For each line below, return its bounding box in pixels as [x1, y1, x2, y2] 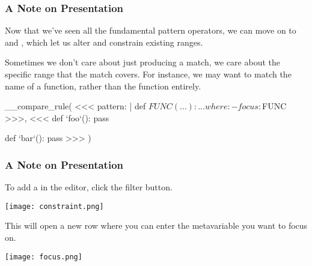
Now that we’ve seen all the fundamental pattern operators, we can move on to [5, 24, 296, 37]
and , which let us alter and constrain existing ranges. [5, 35, 203, 48]
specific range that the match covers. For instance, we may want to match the [5, 68, 292, 80]
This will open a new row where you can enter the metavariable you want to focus [5, 219, 308, 232]
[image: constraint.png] [5, 202, 104, 211]
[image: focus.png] [5, 252, 82, 261]
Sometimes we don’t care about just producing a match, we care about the [5, 56, 280, 68]
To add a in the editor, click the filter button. [5, 181, 173, 193]
